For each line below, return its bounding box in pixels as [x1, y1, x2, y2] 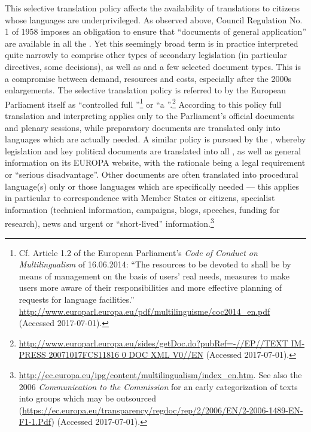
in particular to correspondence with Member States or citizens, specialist [5, 191, 275, 204]
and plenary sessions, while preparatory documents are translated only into [5, 121, 280, 133]
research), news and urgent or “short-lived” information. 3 [5, 215, 214, 229]
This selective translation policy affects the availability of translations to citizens [5, 2, 300, 14]
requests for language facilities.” [19, 293, 135, 305]
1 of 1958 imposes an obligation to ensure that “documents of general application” [5, 25, 306, 38]
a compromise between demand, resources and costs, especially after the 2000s [5, 72, 291, 84]
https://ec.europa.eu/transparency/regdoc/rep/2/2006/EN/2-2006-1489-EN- [22, 403, 303, 416]
